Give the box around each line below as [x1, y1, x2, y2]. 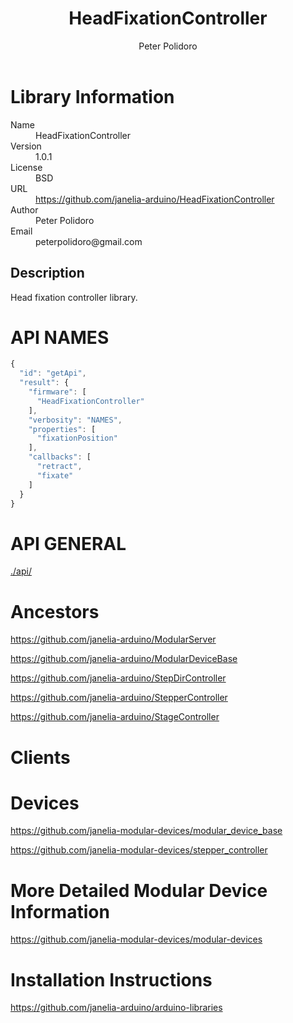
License [10, 161, 43, 173]
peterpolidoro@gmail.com [35, 235, 143, 247]
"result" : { [19, 378, 70, 388]
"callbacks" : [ [28, 452, 92, 462]
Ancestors [10, 600, 100, 623]
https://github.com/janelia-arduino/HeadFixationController [35, 193, 275, 205]
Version [10, 140, 42, 152]
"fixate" [36, 470, 74, 481]
